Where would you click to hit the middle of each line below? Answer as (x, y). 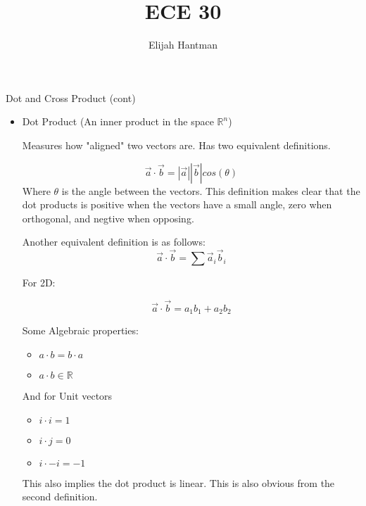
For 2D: (39, 283)
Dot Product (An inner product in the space (118, 121)
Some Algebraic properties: (80, 330)
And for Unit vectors (67, 395)
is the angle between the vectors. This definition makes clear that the (211, 190)
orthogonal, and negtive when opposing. (108, 218)
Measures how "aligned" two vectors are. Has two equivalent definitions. (176, 145)
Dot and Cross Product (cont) (71, 97)
